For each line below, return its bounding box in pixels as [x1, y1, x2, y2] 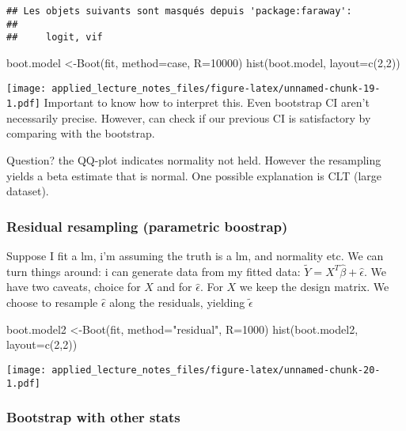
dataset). [6, 183, 49, 199]
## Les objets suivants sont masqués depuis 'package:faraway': [6, 6, 352, 17]
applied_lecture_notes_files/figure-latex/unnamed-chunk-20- [51, 364, 381, 376]
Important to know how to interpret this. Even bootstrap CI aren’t [44, 94, 370, 111]
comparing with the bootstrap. [6, 125, 155, 142]
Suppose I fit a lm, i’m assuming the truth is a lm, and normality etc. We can [6, 248, 384, 264]
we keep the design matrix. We [239, 278, 389, 295]
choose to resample [6, 294, 98, 311]
